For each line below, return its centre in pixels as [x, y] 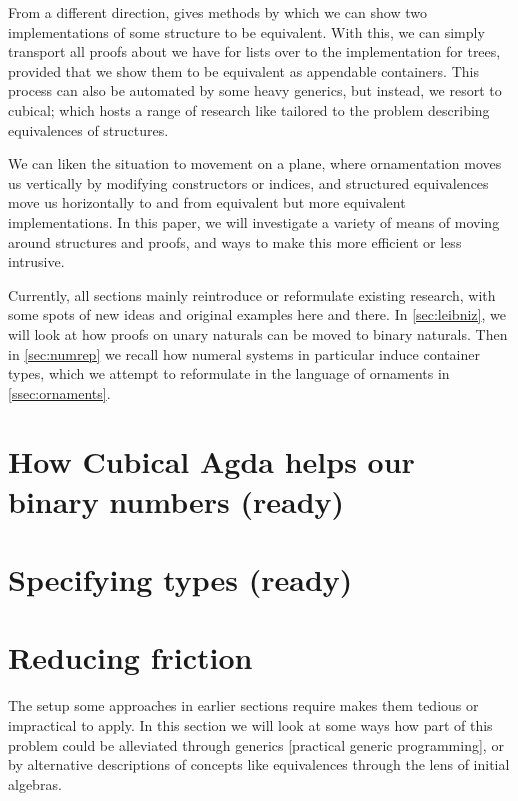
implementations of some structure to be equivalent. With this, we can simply [246, 31]
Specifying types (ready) [180, 579]
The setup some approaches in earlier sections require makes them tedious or [243, 705]
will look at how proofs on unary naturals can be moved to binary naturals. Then [258, 333]
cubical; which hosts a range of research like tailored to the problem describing [249, 109]
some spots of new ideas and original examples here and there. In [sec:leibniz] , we [257, 314]
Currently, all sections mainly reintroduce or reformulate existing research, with [252, 294]
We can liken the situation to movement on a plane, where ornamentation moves [255, 163]
